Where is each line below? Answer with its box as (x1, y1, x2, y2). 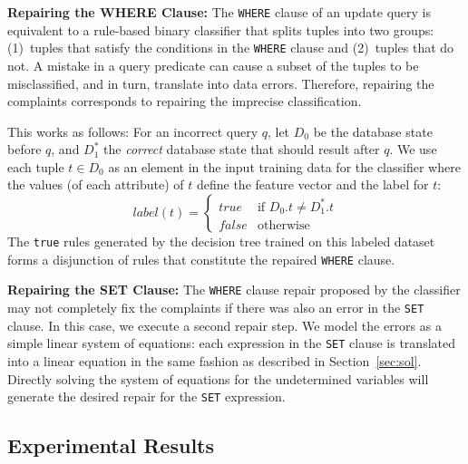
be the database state (313, 121, 433, 140)
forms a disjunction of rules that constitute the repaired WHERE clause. (7, 249, 395, 268)
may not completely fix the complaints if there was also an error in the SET (7, 298, 424, 317)
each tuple (7, 157, 64, 176)
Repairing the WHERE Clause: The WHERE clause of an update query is (7, 3, 432, 21)
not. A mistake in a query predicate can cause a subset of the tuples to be (7, 55, 419, 74)
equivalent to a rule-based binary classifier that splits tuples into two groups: (7, 20, 434, 39)
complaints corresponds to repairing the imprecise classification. (7, 92, 362, 111)
